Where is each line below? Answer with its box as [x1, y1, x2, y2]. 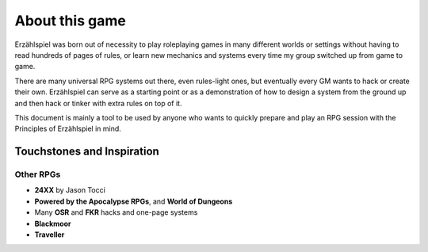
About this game [14, 12, 126, 29]
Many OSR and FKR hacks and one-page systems [34, 208, 198, 217]
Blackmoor [34, 219, 71, 228]
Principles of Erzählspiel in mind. [14, 124, 122, 134]
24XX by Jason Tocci [34, 185, 106, 195]
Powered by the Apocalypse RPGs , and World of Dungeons [34, 197, 233, 206]
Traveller [34, 230, 65, 239]
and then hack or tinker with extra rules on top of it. [14, 98, 182, 108]
